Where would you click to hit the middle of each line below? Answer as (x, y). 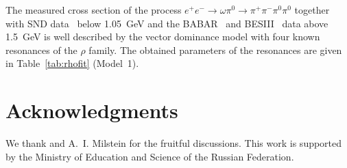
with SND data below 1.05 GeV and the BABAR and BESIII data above (167, 23)
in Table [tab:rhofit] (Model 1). (72, 63)
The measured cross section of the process (94, 10)
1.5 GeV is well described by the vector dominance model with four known (163, 37)
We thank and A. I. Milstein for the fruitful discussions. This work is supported (174, 143)
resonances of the (41, 50)
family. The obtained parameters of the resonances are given (215, 50)
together (312, 10)
